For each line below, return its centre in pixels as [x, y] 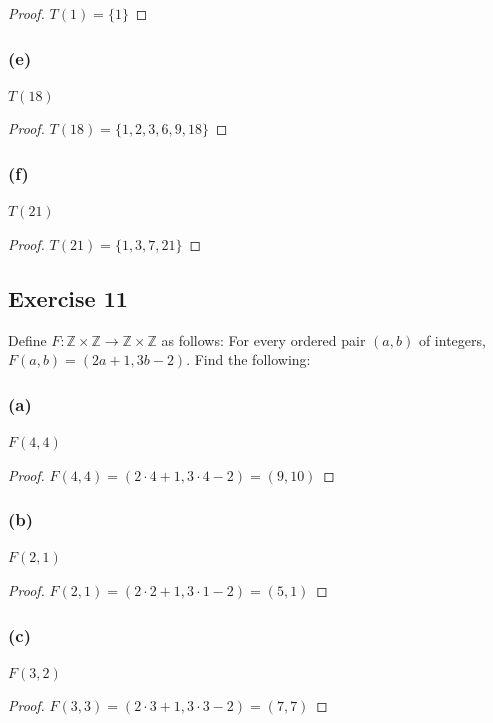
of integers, [452, 339]
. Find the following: [248, 359]
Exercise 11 [68, 297]
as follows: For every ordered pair [263, 339]
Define [27, 339]
